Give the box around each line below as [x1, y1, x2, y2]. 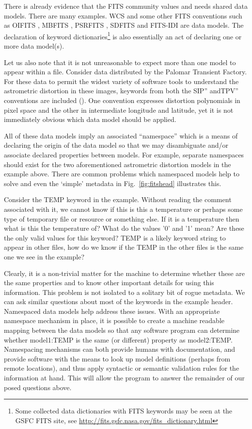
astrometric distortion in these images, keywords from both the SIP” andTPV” [4, 86, 238, 96]
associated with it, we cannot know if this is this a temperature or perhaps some [4, 204, 243, 214]
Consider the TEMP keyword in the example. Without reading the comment [4, 194, 232, 205]
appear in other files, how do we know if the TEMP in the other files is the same [4, 242, 244, 252]
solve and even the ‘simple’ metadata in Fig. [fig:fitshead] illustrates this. [4, 178, 221, 188]
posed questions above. [4, 382, 72, 392]
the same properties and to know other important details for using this [4, 277, 214, 288]
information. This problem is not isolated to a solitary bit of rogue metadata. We [4, 287, 245, 297]
